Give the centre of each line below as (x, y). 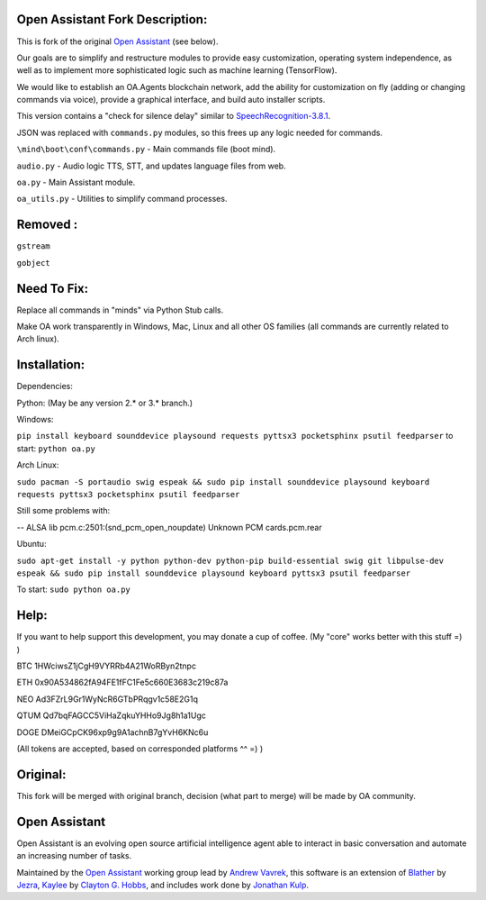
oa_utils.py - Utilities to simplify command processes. (122, 199)
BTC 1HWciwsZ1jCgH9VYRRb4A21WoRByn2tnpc (107, 666)
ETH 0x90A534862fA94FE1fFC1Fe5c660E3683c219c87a (122, 682)
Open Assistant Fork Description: (112, 19)
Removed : (47, 225)
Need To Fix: (53, 288)
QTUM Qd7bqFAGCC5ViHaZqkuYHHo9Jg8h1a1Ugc (111, 715)
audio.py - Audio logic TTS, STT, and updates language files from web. (152, 166)
